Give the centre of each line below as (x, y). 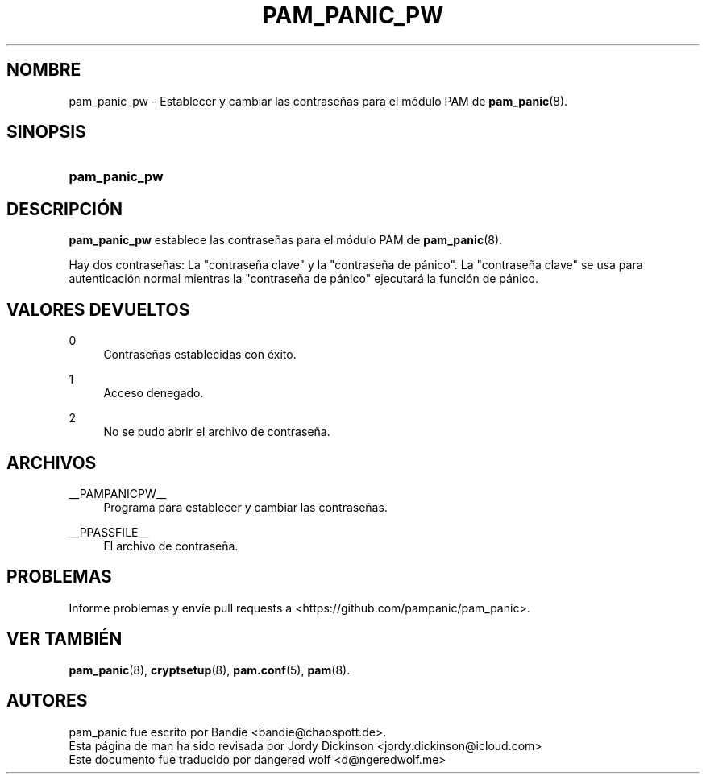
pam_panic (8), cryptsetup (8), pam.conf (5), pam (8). (210, 670)
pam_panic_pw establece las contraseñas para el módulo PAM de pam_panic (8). (286, 240)
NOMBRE (44, 70)
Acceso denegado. (154, 393)
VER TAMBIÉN (64, 639)
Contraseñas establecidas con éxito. (200, 355)
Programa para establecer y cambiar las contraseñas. (245, 507)
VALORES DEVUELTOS (98, 309)
